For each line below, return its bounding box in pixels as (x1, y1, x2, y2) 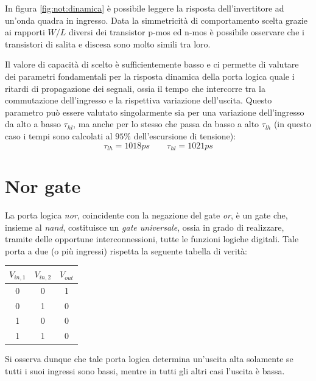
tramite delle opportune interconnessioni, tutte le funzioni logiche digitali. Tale (5, 232, 299, 245)
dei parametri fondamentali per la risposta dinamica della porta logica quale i (5, 69, 295, 82)
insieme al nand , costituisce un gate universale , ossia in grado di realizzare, (5, 220, 284, 233)
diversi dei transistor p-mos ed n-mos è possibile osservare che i (68, 26, 304, 38)
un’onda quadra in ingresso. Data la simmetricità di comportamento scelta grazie (5, 13, 307, 26)
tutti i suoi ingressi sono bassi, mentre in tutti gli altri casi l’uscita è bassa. (5, 364, 285, 377)
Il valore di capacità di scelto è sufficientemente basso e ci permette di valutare (5, 58, 299, 71)
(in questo (273, 117, 312, 130)
